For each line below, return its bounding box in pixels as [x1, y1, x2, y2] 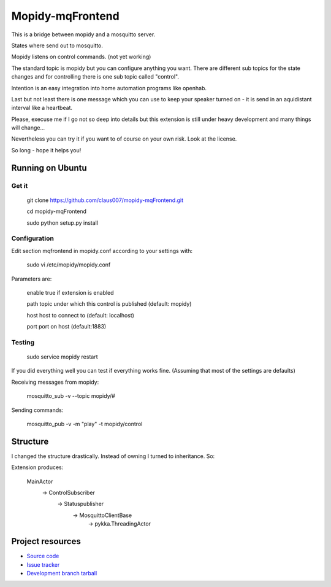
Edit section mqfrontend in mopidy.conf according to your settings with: [11, 247, 193, 254]
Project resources [11, 536, 81, 546]
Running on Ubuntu [11, 163, 87, 173]
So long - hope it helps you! [11, 146, 82, 154]
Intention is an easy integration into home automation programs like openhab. [11, 84, 207, 91]
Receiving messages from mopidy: [11, 378, 99, 386]
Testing [11, 338, 35, 346]
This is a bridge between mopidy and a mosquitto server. [11, 31, 156, 38]
